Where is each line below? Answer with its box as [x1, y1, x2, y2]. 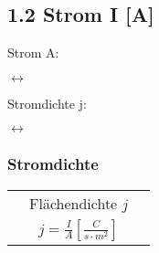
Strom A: [7, 43, 59, 62]
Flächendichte [29, 192, 118, 214]
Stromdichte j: [7, 93, 87, 112]
